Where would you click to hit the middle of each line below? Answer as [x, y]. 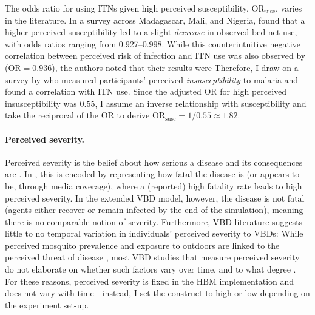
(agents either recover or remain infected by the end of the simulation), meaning [154, 210]
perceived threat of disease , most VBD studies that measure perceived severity [152, 257]
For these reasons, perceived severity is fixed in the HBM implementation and [150, 281]
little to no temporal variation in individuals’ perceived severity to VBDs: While [154, 233]
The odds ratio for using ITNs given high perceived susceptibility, [127, 8]
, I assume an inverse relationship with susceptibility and [201, 103]
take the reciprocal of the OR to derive [77, 115]
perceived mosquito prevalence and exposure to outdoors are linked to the [142, 245]
